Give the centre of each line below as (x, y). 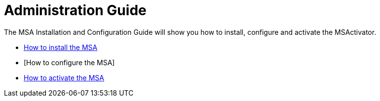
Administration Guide (75, 10)
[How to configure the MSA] (69, 62)
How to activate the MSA (64, 77)
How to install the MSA (61, 47)
